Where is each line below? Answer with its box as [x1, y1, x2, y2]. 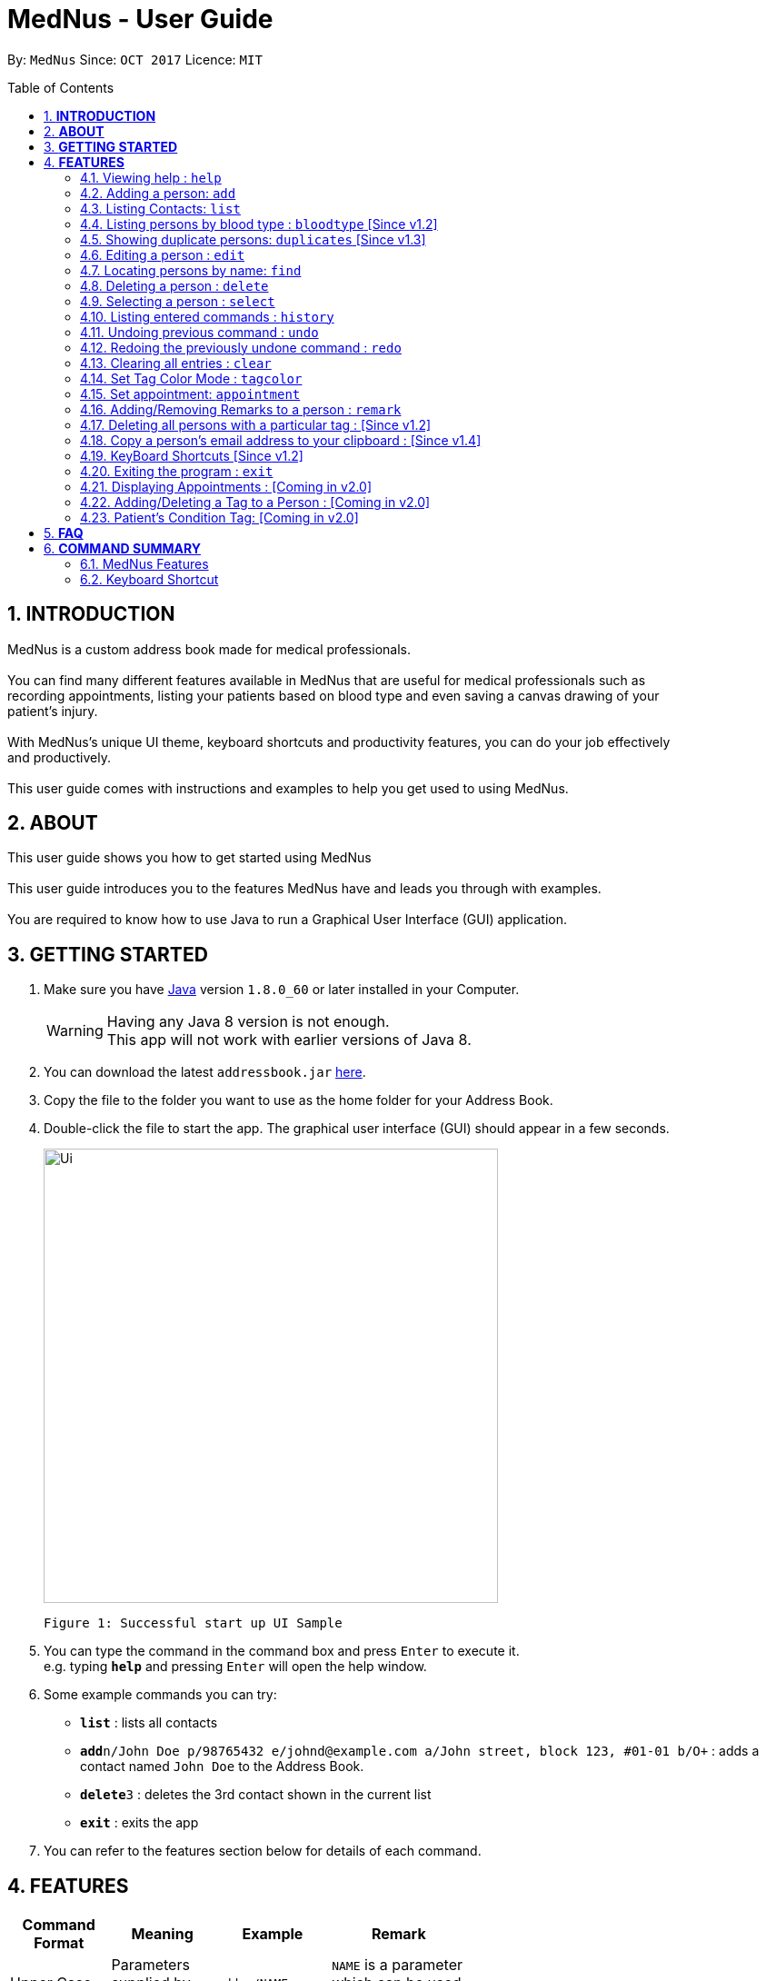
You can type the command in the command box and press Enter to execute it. [44, 1643, 520, 1659]
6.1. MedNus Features [80, 555, 209, 572]
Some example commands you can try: [44, 1687, 277, 1703]
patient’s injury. [7, 702, 98, 719]
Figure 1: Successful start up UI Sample [44, 1616, 343, 1631]
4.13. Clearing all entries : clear [80, 354, 272, 371]
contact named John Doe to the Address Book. [80, 1758, 364, 1775]
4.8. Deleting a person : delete [80, 277, 269, 294]
